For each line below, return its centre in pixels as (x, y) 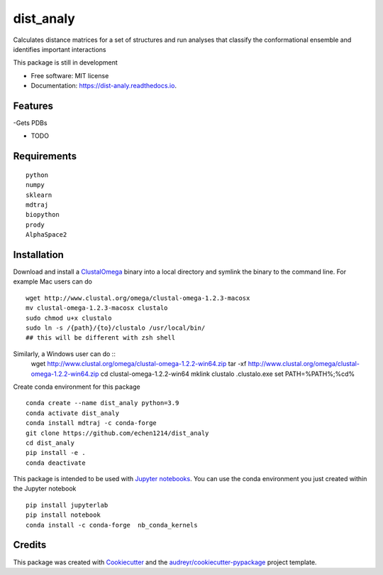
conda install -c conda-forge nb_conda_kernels (112, 525)
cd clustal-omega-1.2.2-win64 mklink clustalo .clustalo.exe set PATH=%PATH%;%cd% (228, 374)
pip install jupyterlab (67, 505)
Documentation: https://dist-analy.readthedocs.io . (104, 86)
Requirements (45, 156)
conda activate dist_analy (73, 413)
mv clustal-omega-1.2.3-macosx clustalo (97, 308)
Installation (38, 255)
